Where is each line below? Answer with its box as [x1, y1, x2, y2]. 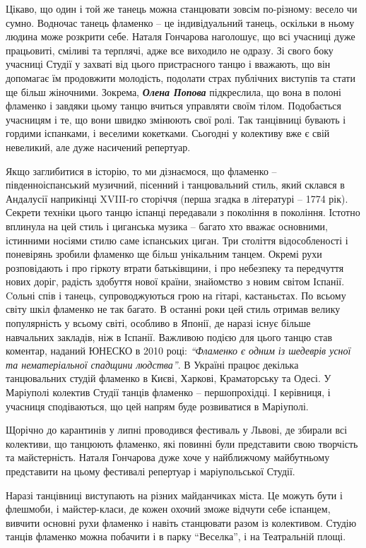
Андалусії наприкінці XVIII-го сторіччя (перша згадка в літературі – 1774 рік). [6, 191, 348, 205]
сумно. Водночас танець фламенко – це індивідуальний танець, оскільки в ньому [6, 15, 355, 30]
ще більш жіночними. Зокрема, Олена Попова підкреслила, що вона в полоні [6, 84, 341, 99]
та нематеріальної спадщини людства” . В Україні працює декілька [6, 357, 299, 371]
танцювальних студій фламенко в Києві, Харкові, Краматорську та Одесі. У [6, 371, 331, 386]
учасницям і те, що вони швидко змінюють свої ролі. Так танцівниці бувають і [6, 112, 346, 126]
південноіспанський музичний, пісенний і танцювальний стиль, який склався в [6, 177, 345, 192]
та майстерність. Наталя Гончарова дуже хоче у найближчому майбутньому [6, 450, 330, 465]
